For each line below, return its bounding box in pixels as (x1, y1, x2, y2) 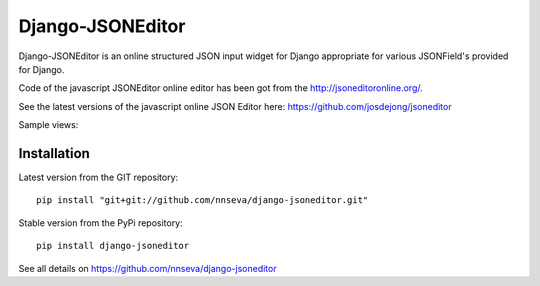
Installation (18, 145, 90, 162)
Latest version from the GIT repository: (18, 171, 179, 184)
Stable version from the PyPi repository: (18, 216, 184, 229)
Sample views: (18, 119, 79, 131)
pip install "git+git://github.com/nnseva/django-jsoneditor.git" (36, 195, 369, 206)
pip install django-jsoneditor (36, 240, 190, 252)
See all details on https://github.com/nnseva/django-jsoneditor (18, 262, 277, 274)
